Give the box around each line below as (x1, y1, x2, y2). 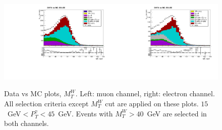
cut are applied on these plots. (105, 98, 199, 109)
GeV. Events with (58, 108, 113, 118)
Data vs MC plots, (4, 88, 62, 99)
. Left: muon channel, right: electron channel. (75, 88, 215, 99)
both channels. (4, 118, 49, 128)
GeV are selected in (147, 108, 207, 118)
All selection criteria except (4, 98, 89, 109)
